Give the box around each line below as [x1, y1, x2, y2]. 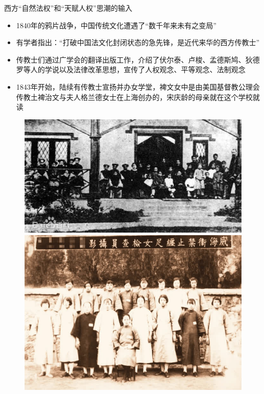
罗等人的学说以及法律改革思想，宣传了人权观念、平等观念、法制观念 [16, 64, 246, 75]
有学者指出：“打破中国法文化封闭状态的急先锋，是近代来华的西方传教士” [16, 37, 260, 48]
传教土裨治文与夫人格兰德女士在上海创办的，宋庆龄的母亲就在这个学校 [16, 91, 253, 102]
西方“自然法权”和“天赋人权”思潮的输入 [4, 3, 133, 13]
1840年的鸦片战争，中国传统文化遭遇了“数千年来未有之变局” [16, 19, 217, 30]
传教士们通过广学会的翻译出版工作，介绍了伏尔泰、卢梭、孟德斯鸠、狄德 [16, 54, 260, 65]
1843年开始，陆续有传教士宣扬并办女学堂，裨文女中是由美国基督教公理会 [16, 81, 260, 92]
